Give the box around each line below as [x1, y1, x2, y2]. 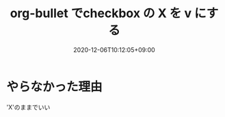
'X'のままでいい [6, 103, 51, 111]
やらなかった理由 [6, 79, 103, 94]
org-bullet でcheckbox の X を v [10, 5, 192, 21]
